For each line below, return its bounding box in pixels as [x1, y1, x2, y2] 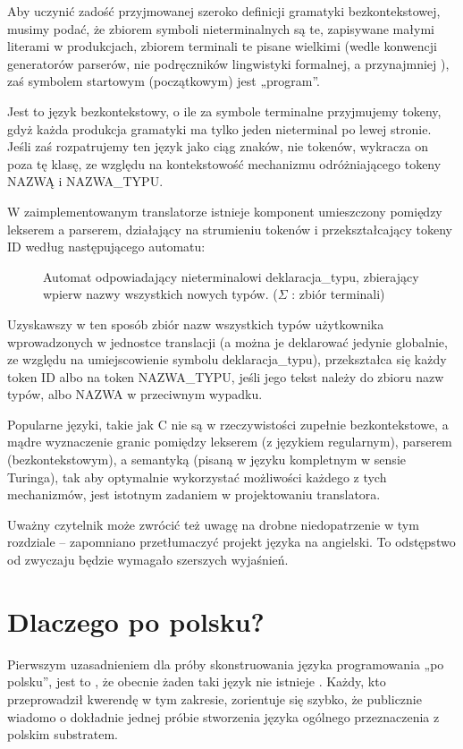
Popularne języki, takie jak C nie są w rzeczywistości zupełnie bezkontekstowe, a [7, 414, 449, 433]
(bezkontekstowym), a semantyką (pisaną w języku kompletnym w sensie [7, 450, 406, 469]
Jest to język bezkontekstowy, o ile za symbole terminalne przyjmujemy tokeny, [7, 101, 442, 120]
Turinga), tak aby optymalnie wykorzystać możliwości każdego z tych [7, 467, 387, 486]
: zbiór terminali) [291, 285, 385, 303]
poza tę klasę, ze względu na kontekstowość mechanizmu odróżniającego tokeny [7, 154, 442, 173]
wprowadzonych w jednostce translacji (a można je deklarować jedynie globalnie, [7, 332, 448, 351]
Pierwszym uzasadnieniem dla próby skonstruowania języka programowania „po [7, 654, 444, 673]
